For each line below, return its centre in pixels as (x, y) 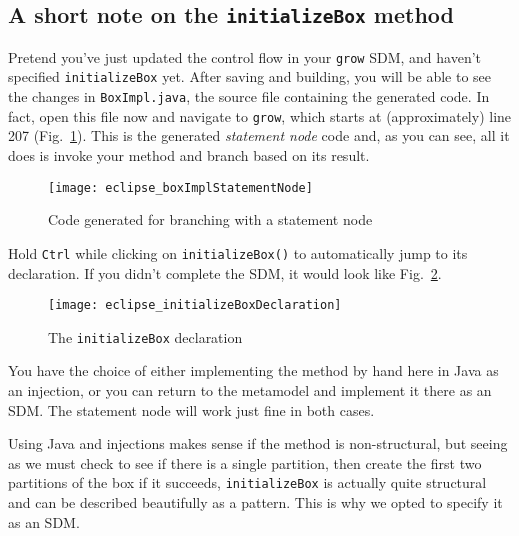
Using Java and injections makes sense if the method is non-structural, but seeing (258, 443)
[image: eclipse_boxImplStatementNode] (180, 187)
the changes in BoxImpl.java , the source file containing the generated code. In (249, 96)
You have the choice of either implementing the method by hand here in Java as (253, 370)
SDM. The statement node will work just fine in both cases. (191, 409)
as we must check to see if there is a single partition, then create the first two (245, 462)
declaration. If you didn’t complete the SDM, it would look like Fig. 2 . (225, 272)
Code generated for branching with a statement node (210, 219)
